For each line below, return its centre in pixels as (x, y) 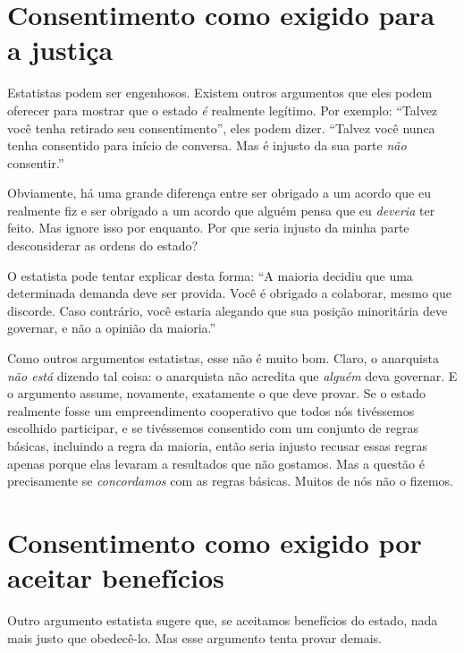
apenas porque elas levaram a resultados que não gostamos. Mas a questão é (216, 463)
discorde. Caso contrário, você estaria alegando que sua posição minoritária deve (228, 310)
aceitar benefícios (116, 577)
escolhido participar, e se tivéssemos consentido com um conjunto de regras (213, 428)
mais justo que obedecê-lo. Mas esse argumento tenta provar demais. (194, 637)
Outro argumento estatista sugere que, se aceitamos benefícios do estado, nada (223, 620)
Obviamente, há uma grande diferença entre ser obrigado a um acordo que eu (219, 193)
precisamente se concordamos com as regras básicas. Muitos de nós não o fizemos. (230, 481)
